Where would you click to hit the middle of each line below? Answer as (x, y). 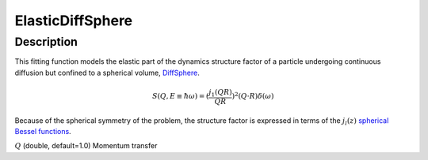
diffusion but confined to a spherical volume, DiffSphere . (107, 73)
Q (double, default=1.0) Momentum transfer (86, 146)
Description (46, 42)
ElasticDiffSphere (74, 20)
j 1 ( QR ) (221, 93)
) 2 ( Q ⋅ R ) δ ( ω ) (253, 96)
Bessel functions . (43, 131)
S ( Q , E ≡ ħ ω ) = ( (180, 96)
